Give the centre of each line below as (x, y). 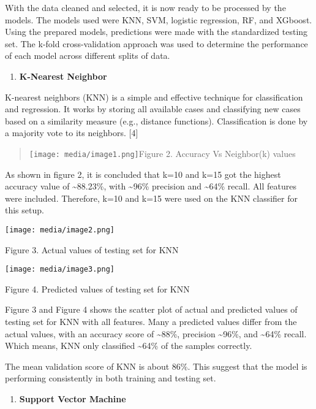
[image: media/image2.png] (60, 230)
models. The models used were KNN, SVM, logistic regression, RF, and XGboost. (159, 19)
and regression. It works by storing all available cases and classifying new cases (153, 109)
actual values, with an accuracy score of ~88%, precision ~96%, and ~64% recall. (156, 333)
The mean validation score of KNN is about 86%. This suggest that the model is (156, 366)
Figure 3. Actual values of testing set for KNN (92, 249)
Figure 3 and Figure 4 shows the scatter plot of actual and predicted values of (151, 309)
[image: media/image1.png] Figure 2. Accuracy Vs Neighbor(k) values (162, 153)
